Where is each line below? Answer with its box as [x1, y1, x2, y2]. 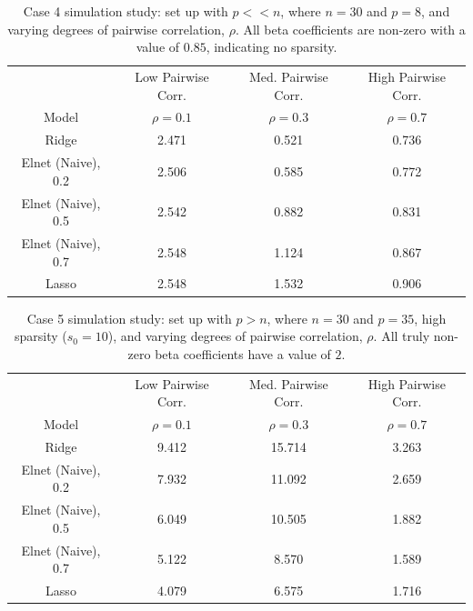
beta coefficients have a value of [155, 344, 331, 363]
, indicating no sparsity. [206, 37, 337, 56]
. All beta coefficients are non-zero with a [235, 19, 466, 38]
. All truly [373, 326, 430, 346]
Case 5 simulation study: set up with [26, 308, 232, 327]
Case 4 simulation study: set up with [23, 2, 228, 20]
